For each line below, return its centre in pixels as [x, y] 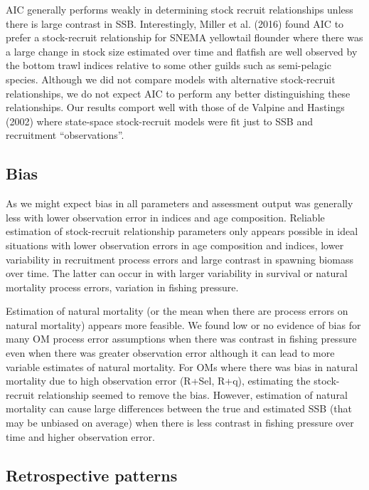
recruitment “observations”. [65, 135]
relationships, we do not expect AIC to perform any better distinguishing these [178, 93]
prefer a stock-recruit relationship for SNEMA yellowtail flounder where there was [184, 37]
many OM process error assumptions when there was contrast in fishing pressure [181, 339]
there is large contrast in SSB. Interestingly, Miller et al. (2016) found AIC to [175, 23]
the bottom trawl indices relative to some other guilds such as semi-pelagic [169, 65]
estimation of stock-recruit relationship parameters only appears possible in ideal [182, 231]
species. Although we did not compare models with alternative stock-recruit [171, 79]
